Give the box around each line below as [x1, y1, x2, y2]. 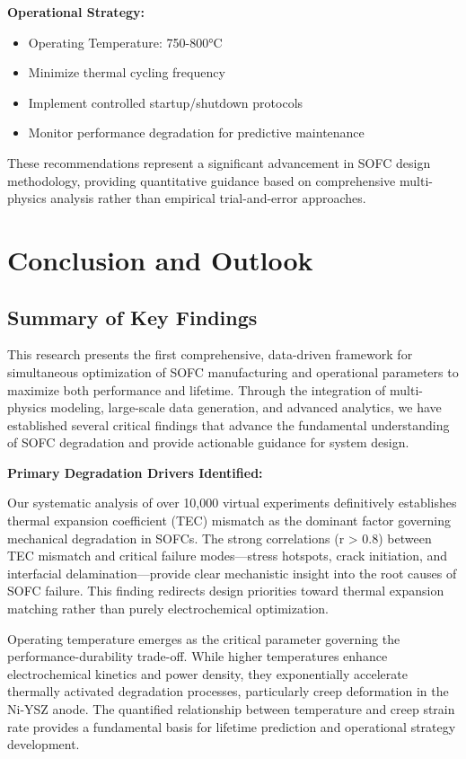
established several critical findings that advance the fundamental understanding [7, 415, 450, 434]
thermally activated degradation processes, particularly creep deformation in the [7, 682, 449, 701]
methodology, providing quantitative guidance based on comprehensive [7, 171, 396, 190]
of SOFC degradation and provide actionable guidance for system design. [7, 433, 409, 452]
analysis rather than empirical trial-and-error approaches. [50, 189, 366, 207]
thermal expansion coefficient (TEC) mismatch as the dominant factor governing [7, 511, 452, 530]
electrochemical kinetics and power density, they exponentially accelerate [7, 664, 408, 683]
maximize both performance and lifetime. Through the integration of [7, 380, 386, 399]
